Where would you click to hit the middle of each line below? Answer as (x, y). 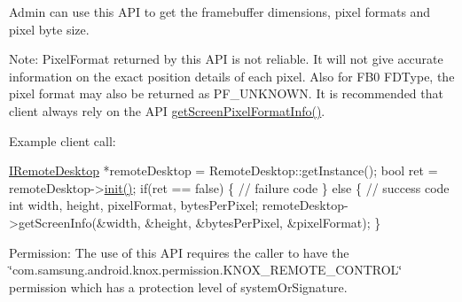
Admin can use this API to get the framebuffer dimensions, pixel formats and (220, 12)
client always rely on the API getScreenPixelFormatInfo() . (167, 110)
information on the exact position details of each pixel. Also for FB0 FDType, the (232, 76)
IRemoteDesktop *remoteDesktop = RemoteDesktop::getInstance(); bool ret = (223, 170)
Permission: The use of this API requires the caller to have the (179, 252)
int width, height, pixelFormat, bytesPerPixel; (134, 205)
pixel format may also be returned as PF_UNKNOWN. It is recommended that (226, 93)
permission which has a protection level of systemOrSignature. (178, 287)
